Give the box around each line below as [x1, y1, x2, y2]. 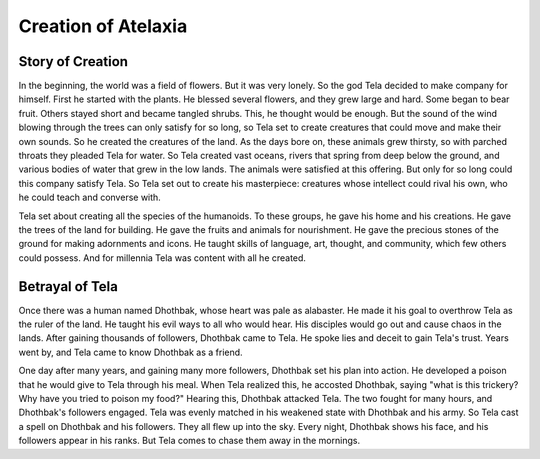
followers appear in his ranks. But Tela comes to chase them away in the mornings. [18, 435, 360, 447]
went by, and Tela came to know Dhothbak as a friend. [18, 346, 244, 358]
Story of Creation [18, 53, 129, 70]
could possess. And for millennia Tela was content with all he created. [18, 251, 307, 264]
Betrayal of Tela [18, 278, 119, 295]
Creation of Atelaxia [18, 15, 188, 37]
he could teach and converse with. [18, 191, 162, 204]
